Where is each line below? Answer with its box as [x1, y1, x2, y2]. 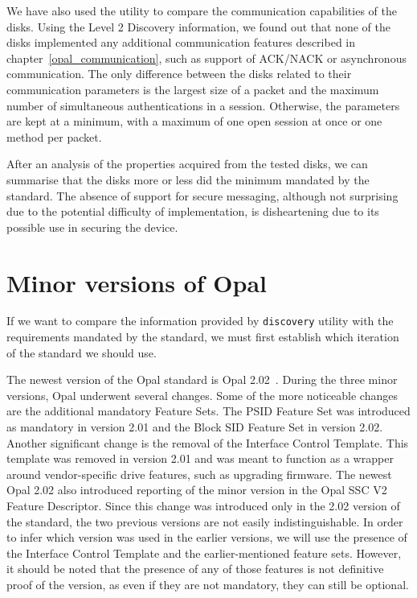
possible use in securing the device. [6, 218, 178, 235]
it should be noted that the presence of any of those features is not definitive [6, 560, 384, 577]
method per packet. [6, 128, 102, 145]
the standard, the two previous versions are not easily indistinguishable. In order [6, 513, 403, 530]
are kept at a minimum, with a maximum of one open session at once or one [6, 113, 382, 130]
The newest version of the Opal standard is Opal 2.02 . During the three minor [6, 371, 398, 388]
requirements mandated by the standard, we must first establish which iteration [6, 328, 399, 345]
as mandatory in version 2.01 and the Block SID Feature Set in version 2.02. [6, 419, 383, 435]
